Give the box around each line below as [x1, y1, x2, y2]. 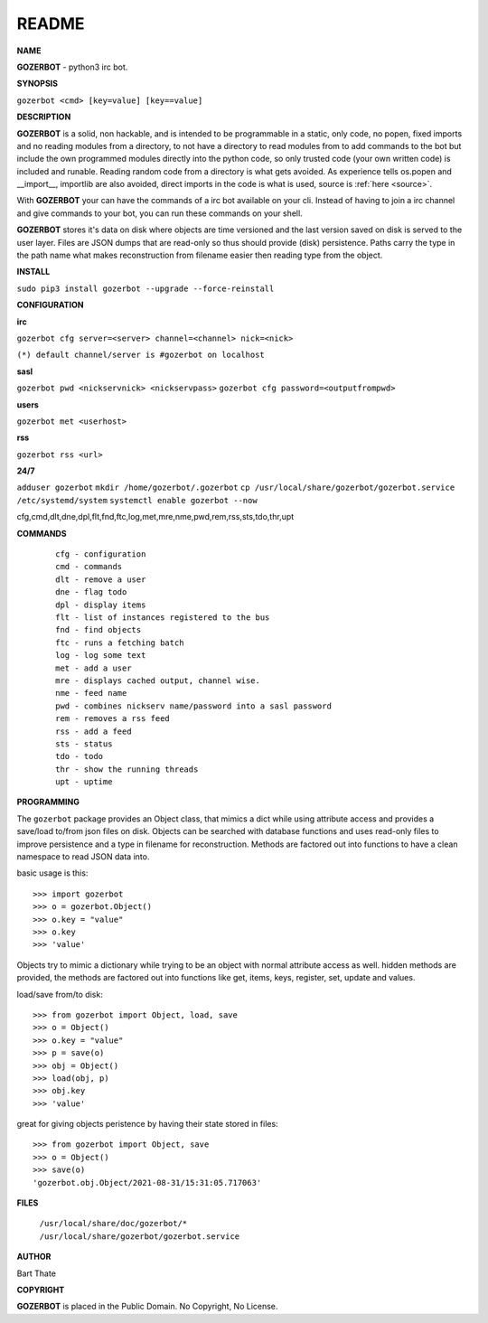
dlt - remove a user [55, 574, 146, 585]
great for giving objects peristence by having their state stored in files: [16, 1119, 279, 1130]
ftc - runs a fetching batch [55, 637, 184, 648]
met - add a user [55, 662, 132, 673]
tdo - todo [55, 751, 104, 762]
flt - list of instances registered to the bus [55, 613, 270, 623]
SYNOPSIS [16, 78, 59, 89]
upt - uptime [55, 777, 113, 787]
